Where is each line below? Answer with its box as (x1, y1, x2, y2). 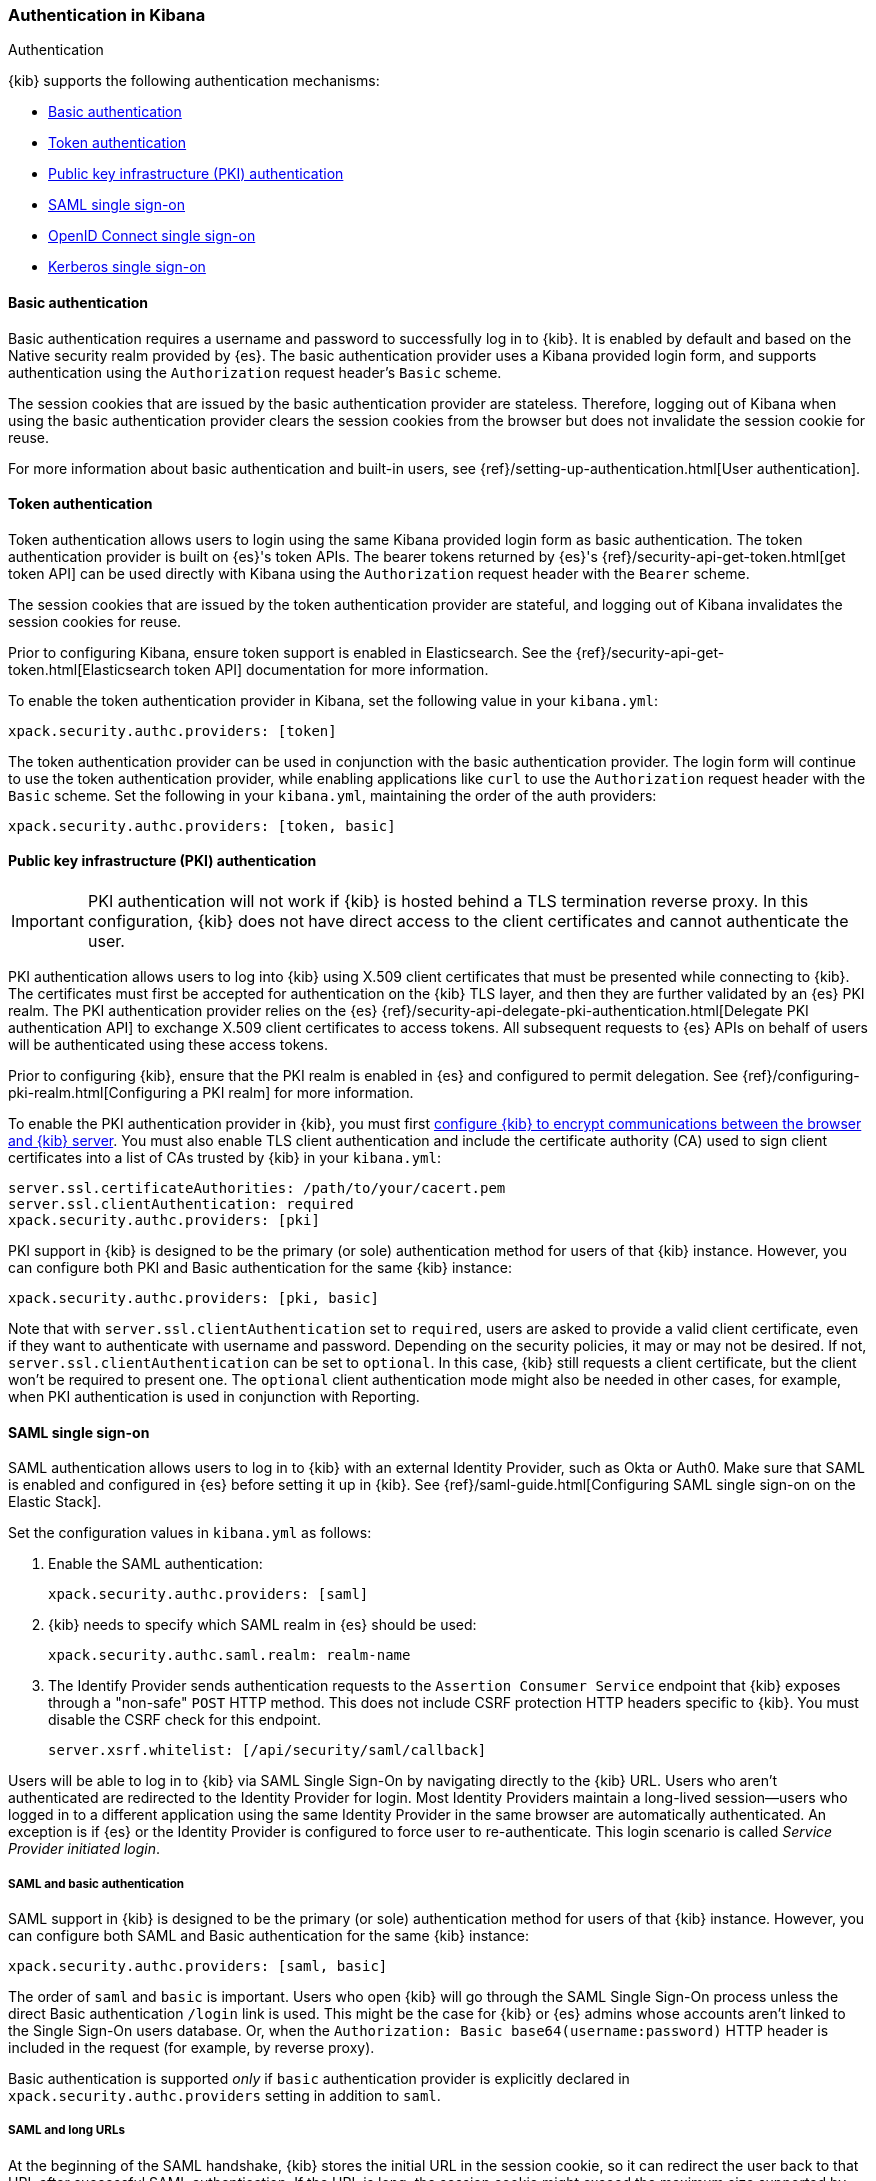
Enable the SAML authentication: (48, 1555, 263, 1573)
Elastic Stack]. (8, 1493, 102, 1511)
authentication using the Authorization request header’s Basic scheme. (8, 363, 502, 381)
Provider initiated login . (8, 1840, 161, 1858)
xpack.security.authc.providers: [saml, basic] (8, 1958, 388, 1975)
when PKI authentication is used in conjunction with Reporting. (8, 1388, 420, 1406)
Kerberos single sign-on (48, 258, 206, 276)
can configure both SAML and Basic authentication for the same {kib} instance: (8, 1927, 530, 1945)
